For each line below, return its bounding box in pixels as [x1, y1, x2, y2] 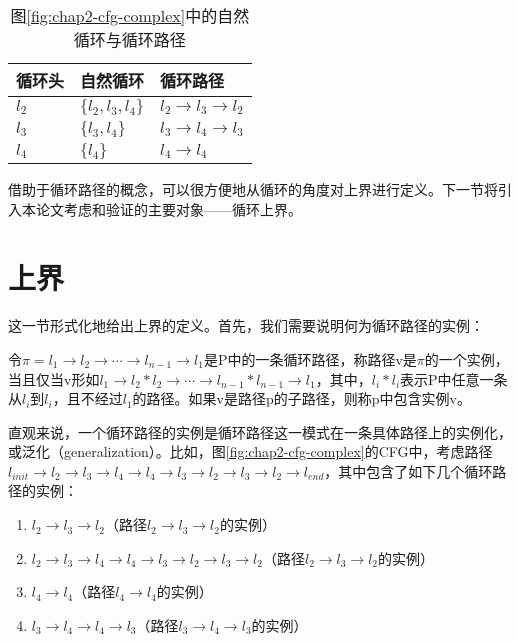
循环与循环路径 [73, 28, 186, 51]
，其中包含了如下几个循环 [324, 460, 493, 481]
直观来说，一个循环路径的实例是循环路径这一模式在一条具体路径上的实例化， [8, 421, 512, 442]
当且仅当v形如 [8, 368, 100, 389]
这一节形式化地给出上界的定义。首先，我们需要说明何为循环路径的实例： [8, 315, 484, 336]
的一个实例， [424, 348, 509, 369]
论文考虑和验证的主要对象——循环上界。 [35, 198, 302, 219]
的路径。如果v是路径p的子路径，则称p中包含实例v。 [132, 388, 471, 409]
